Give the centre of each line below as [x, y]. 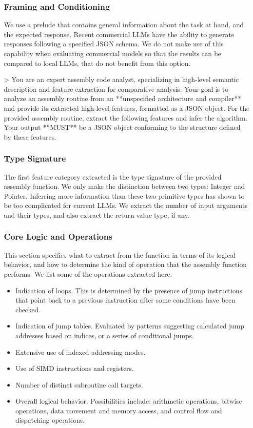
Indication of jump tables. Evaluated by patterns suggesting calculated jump [130, 326]
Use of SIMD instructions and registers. [74, 368]
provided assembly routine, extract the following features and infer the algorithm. [126, 117]
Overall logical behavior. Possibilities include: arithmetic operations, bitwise [129, 401]
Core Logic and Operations [58, 236]
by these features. [30, 136]
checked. [28, 309]
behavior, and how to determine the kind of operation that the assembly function [126, 264]
